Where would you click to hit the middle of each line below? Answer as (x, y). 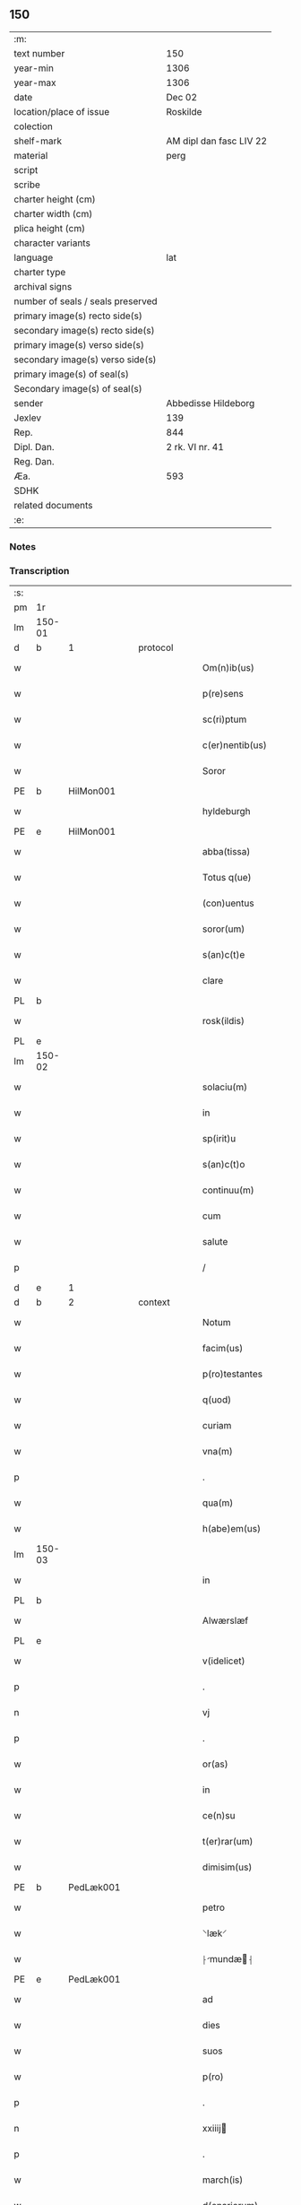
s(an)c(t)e (224, 955)
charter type (40, 272)
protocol (156, 647)
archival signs (43, 286)
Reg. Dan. (34, 461)
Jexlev (28, 418)
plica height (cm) (50, 228)
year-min (34, 68)
